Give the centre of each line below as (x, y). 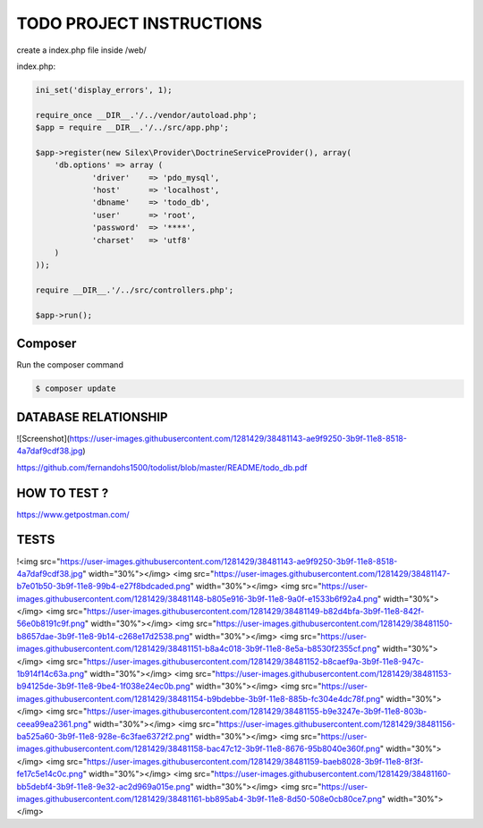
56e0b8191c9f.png (51, 624)
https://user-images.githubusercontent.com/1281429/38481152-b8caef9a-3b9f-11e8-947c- (255, 661)
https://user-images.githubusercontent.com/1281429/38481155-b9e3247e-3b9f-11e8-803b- (257, 712)
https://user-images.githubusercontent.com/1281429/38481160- (333, 774)
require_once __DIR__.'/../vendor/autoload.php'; (146, 115)
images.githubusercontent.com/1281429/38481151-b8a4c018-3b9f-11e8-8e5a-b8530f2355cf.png (197, 649)
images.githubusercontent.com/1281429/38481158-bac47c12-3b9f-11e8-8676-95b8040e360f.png (198, 749)
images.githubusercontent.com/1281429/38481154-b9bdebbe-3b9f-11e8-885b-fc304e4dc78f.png (199, 698)
